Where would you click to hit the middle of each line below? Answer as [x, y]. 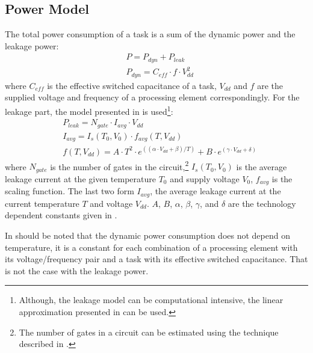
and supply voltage [205, 178]
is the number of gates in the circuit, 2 [119, 165]
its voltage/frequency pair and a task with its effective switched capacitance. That [156, 259]
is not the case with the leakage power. [77, 270]
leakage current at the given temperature [80, 178]
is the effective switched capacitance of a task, [132, 85]
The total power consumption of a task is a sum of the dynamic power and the [150, 34]
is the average [262, 166]
